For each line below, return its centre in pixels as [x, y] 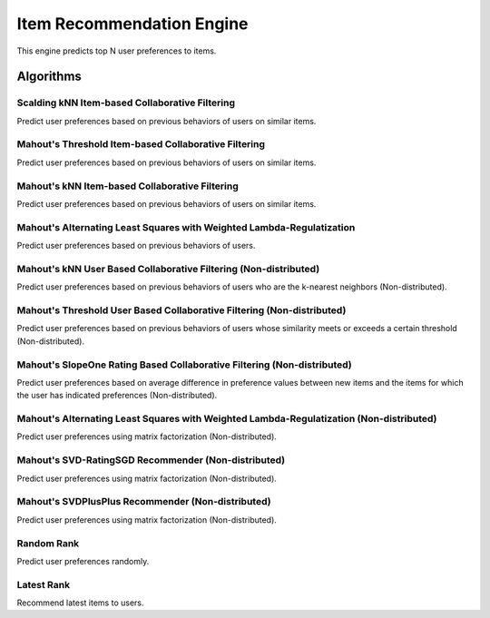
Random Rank [48, 543]
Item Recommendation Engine [132, 24]
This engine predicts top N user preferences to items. [117, 51]
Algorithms [49, 77]
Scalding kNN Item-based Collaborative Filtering [126, 103]
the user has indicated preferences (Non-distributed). [117, 396]
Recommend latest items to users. [80, 603]
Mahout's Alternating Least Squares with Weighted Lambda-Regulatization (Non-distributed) [227, 419]
